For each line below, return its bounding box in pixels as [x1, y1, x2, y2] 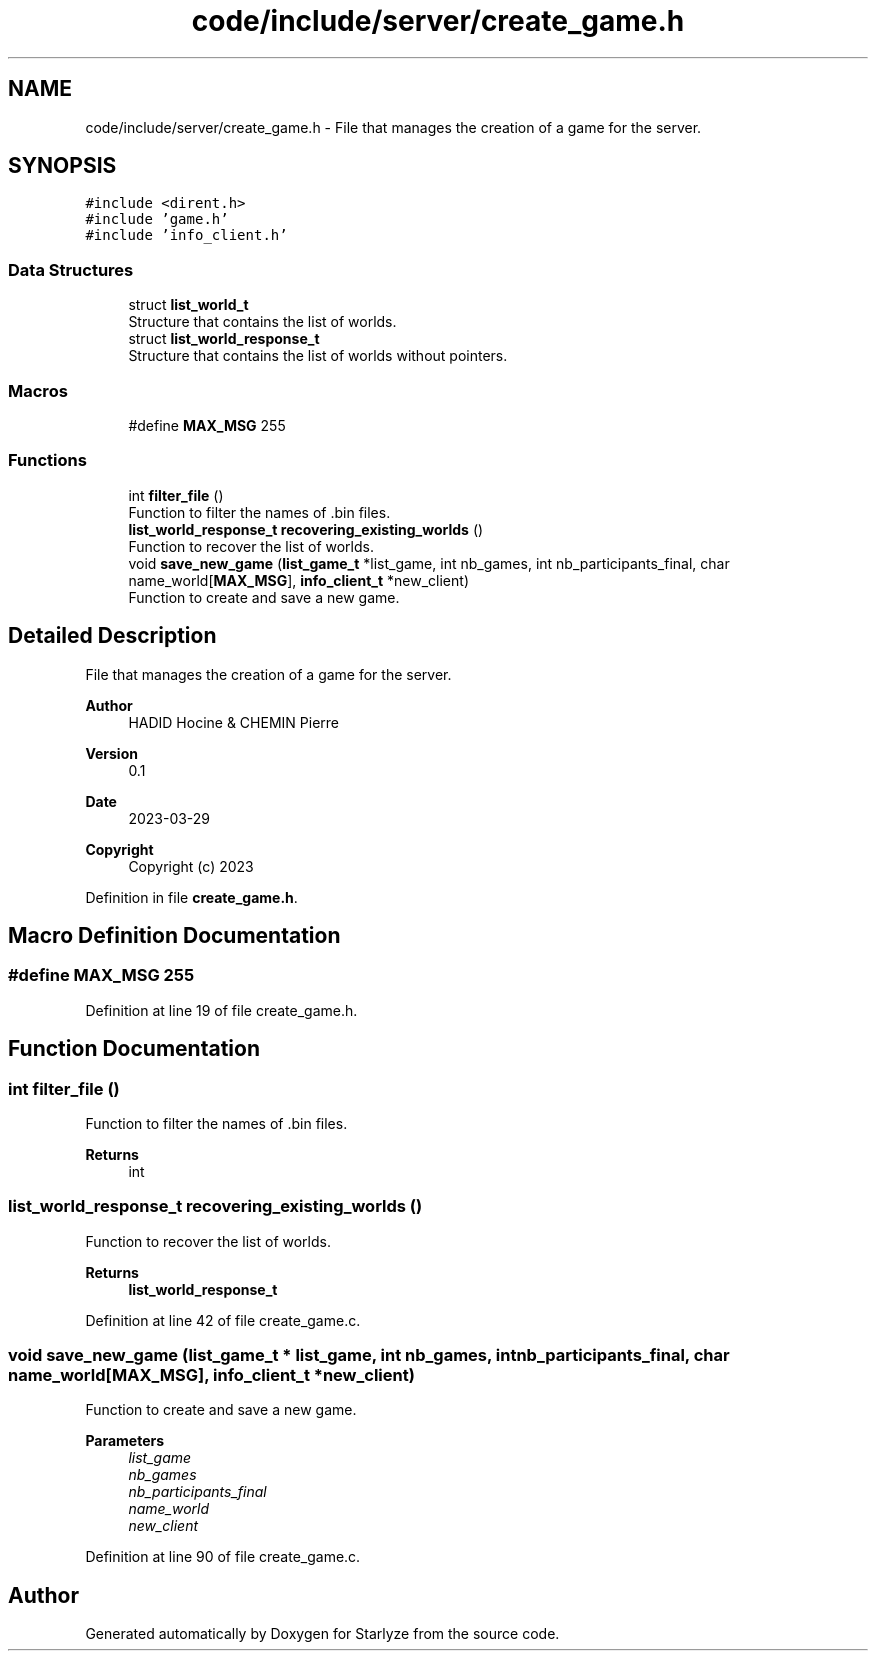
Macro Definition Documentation [8, 922, 341, 948]
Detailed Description [8, 623, 217, 649]
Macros [8, 380, 68, 401]
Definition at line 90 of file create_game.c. [85, 1548, 361, 1566]
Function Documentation [8, 1036, 260, 1062]
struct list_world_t [128, 296, 249, 314]
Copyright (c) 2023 [128, 857, 254, 875]
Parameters [85, 1432, 165, 1450]
